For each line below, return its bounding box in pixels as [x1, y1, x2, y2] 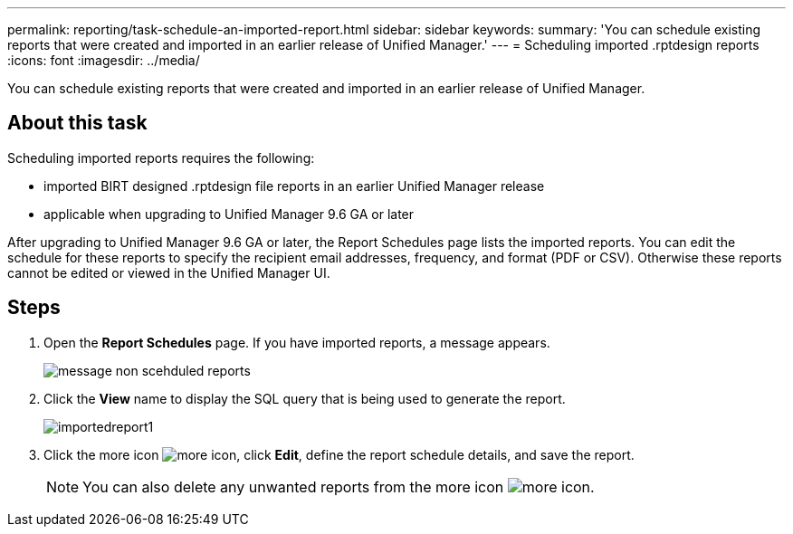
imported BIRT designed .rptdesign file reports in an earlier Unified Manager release [43, 177, 545, 194]
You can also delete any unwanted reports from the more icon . [82, 477, 595, 496]
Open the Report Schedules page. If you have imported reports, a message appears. [43, 334, 550, 350]
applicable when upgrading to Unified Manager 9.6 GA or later [43, 205, 415, 222]
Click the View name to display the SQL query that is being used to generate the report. [43, 390, 566, 406]
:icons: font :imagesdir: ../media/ [7, 52, 200, 68]
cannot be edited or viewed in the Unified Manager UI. [7, 264, 330, 281]
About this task [7, 111, 148, 135]
